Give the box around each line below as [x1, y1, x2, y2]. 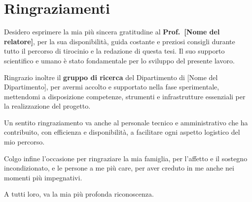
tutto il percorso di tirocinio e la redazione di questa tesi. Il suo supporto [4, 46, 225, 56]
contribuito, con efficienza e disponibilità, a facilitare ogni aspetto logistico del [4, 127, 240, 137]
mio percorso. [4, 137, 45, 147]
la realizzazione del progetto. [4, 101, 91, 111]
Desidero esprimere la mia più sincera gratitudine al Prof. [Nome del [4, 27, 220, 37]
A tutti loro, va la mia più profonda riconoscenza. [4, 189, 154, 199]
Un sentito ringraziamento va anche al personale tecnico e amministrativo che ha [4, 117, 248, 127]
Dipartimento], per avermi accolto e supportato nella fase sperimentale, [4, 82, 219, 92]
